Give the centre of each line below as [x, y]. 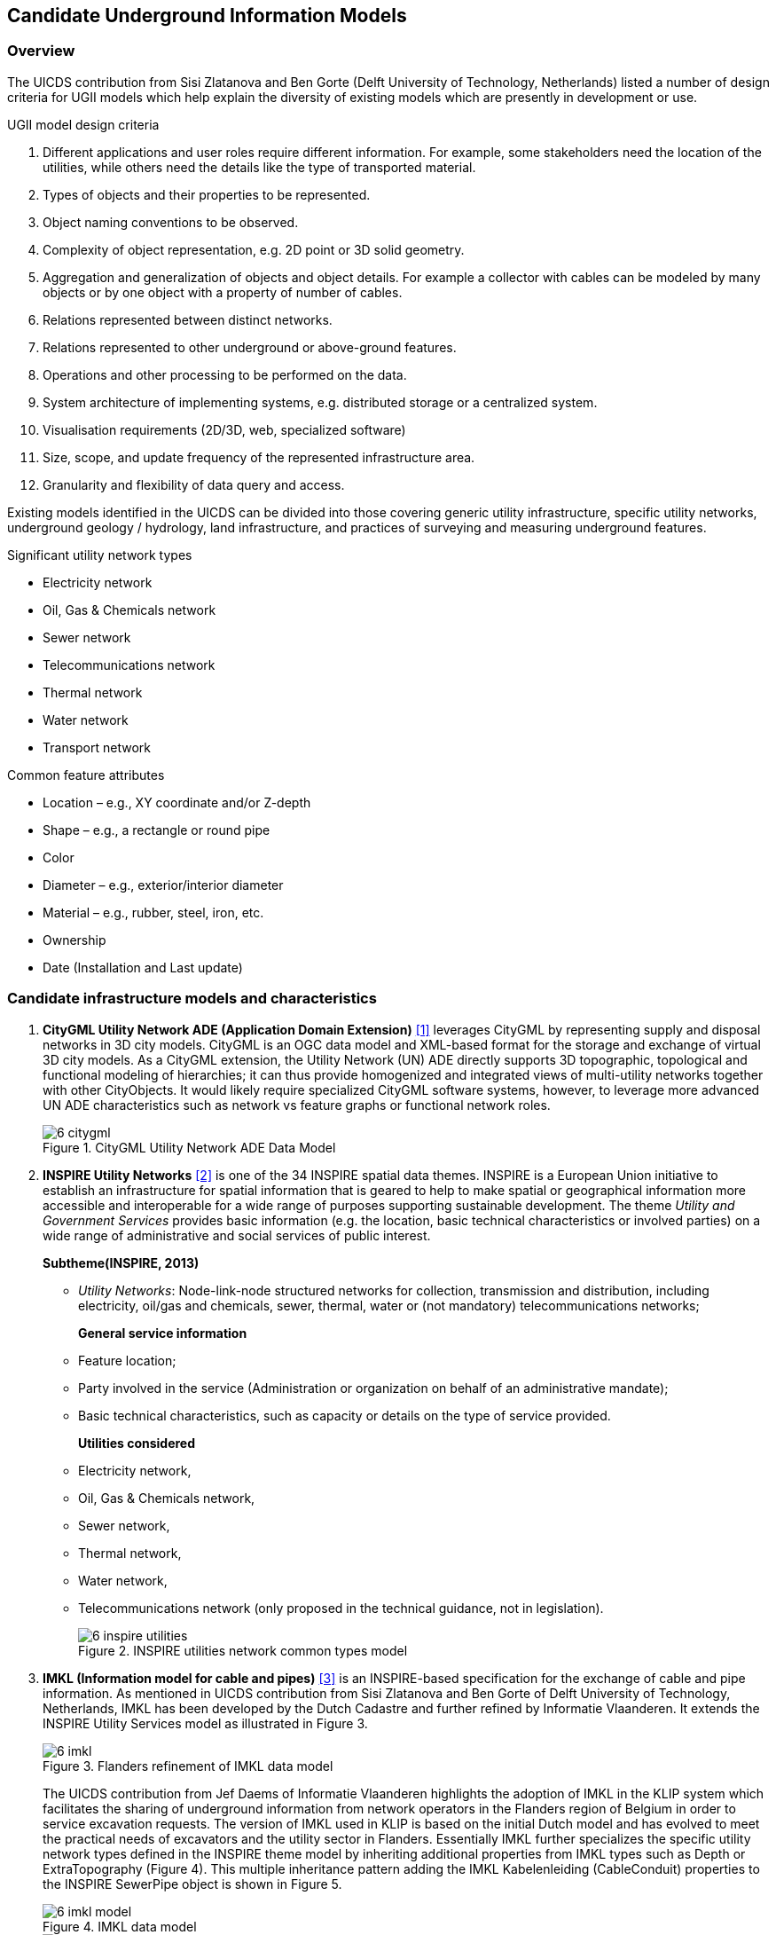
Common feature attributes [86, 775]
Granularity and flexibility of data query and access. [194, 484]
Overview [41, 51]
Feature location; [127, 1360]
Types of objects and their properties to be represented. [207, 194]
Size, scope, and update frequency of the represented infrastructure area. [259, 457]
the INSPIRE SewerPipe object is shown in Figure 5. [192, 1884]
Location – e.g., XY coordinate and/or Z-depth [177, 802]
